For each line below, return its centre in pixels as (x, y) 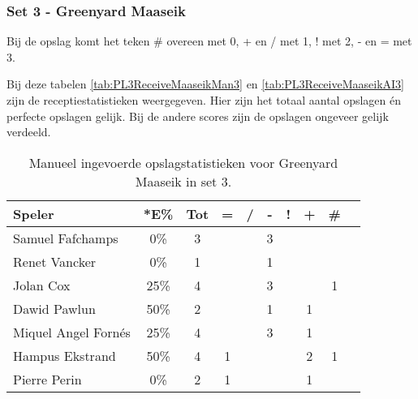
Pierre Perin (47, 379)
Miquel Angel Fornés (72, 332)
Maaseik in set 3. (183, 181)
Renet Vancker (55, 261)
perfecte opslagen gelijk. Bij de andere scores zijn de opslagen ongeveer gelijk (198, 116)
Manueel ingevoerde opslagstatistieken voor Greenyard (183, 162)
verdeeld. (29, 132)
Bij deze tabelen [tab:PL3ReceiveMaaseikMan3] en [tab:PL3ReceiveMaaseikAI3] (205, 84)
